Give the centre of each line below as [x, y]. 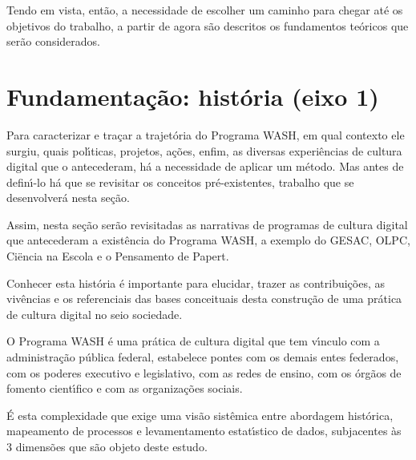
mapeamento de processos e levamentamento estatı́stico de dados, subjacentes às [204, 431]
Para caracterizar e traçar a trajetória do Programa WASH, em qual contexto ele [206, 134]
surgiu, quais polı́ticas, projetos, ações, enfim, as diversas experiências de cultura [204, 150]
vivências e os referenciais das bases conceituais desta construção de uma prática [204, 299]
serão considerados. [53, 41]
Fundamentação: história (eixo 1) [193, 96]
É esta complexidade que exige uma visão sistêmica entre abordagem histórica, [200, 415]
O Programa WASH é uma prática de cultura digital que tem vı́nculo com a [193, 341]
